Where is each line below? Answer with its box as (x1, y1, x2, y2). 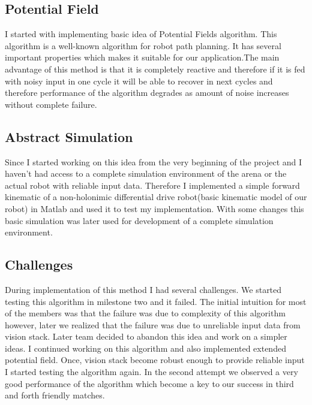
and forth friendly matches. (5, 389, 105, 401)
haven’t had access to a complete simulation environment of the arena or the (5, 167, 287, 180)
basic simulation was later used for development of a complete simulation (5, 214, 274, 226)
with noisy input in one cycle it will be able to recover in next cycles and (5, 74, 273, 87)
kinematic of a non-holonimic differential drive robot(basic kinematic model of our (5, 191, 307, 203)
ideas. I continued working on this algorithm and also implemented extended (5, 341, 286, 354)
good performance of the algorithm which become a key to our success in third (5, 377, 294, 389)
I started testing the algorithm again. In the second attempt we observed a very (5, 365, 298, 378)
